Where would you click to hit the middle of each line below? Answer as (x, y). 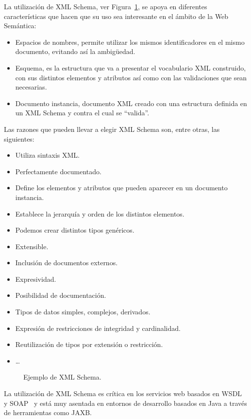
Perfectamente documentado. (58, 171)
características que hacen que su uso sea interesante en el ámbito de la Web (116, 16)
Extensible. (32, 246)
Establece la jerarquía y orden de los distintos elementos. (100, 213)
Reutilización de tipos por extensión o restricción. (89, 344)
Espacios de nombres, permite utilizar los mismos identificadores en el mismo (130, 42)
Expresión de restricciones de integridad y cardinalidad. (98, 328)
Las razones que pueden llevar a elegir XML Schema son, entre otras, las (112, 129)
